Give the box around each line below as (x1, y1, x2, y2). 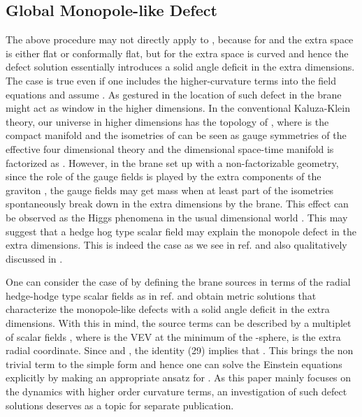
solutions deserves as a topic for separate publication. (6, 397, 234, 412)
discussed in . (6, 251, 63, 265)
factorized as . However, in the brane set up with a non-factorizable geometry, (6, 155, 339, 170)
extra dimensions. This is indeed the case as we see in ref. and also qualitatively (6, 237, 347, 252)
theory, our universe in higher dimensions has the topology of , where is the (6, 114, 329, 129)
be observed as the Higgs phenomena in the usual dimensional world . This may (6, 210, 348, 224)
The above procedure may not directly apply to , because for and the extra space (6, 32, 354, 47)
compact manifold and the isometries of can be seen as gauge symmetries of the (6, 128, 347, 142)
